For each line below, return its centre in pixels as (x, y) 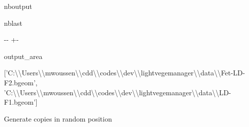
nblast (13, 23)
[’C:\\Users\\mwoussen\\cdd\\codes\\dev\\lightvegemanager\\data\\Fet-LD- (124, 73)
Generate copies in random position (58, 118)
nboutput (18, 6)
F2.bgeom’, (21, 82)
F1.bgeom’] (21, 102)
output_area (23, 56)
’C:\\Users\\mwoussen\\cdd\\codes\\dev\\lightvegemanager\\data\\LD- (118, 92)
